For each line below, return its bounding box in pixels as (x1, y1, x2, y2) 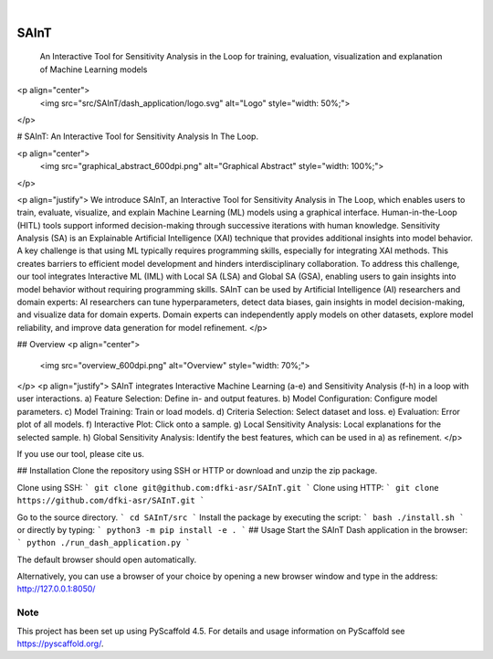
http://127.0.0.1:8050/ (16, 583, 96, 594)
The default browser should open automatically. (16, 554, 197, 565)
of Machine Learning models (39, 64, 148, 75)
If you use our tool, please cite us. (16, 448, 145, 459)
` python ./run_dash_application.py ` (16, 537, 191, 548)
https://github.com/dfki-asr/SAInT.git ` (16, 495, 205, 506)
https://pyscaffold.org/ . (16, 638, 104, 649)
